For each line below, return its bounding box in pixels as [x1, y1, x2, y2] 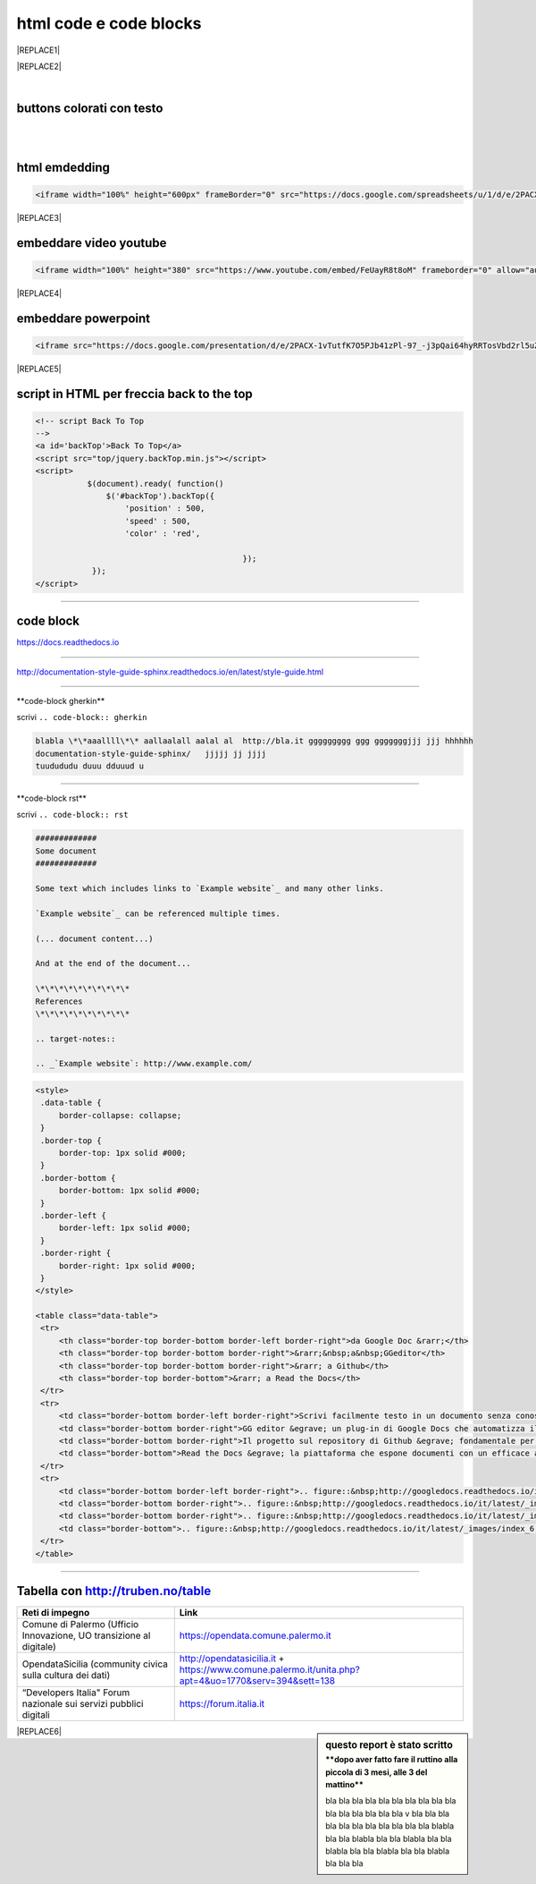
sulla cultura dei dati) [21, 1669, 111, 1682]
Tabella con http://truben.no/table [16, 1583, 212, 1599]
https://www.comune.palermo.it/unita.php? [179, 1664, 361, 1676]
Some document [35, 845, 97, 856]
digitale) [21, 1641, 57, 1653]
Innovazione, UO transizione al [21, 1629, 151, 1642]
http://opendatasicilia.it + [179, 1652, 285, 1665]
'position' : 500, [124, 504, 205, 513]
